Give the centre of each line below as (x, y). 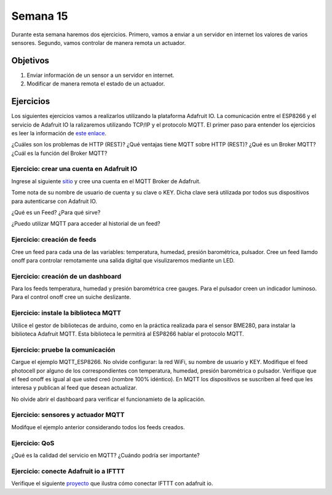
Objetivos (30, 61)
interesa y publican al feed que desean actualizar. (74, 388)
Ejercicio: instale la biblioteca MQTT (66, 313)
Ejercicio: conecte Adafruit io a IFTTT (68, 471)
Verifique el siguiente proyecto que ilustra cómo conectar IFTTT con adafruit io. (112, 483)
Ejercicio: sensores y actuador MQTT (68, 415)
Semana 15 (40, 16)
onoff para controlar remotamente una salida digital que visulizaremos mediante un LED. (123, 260)
